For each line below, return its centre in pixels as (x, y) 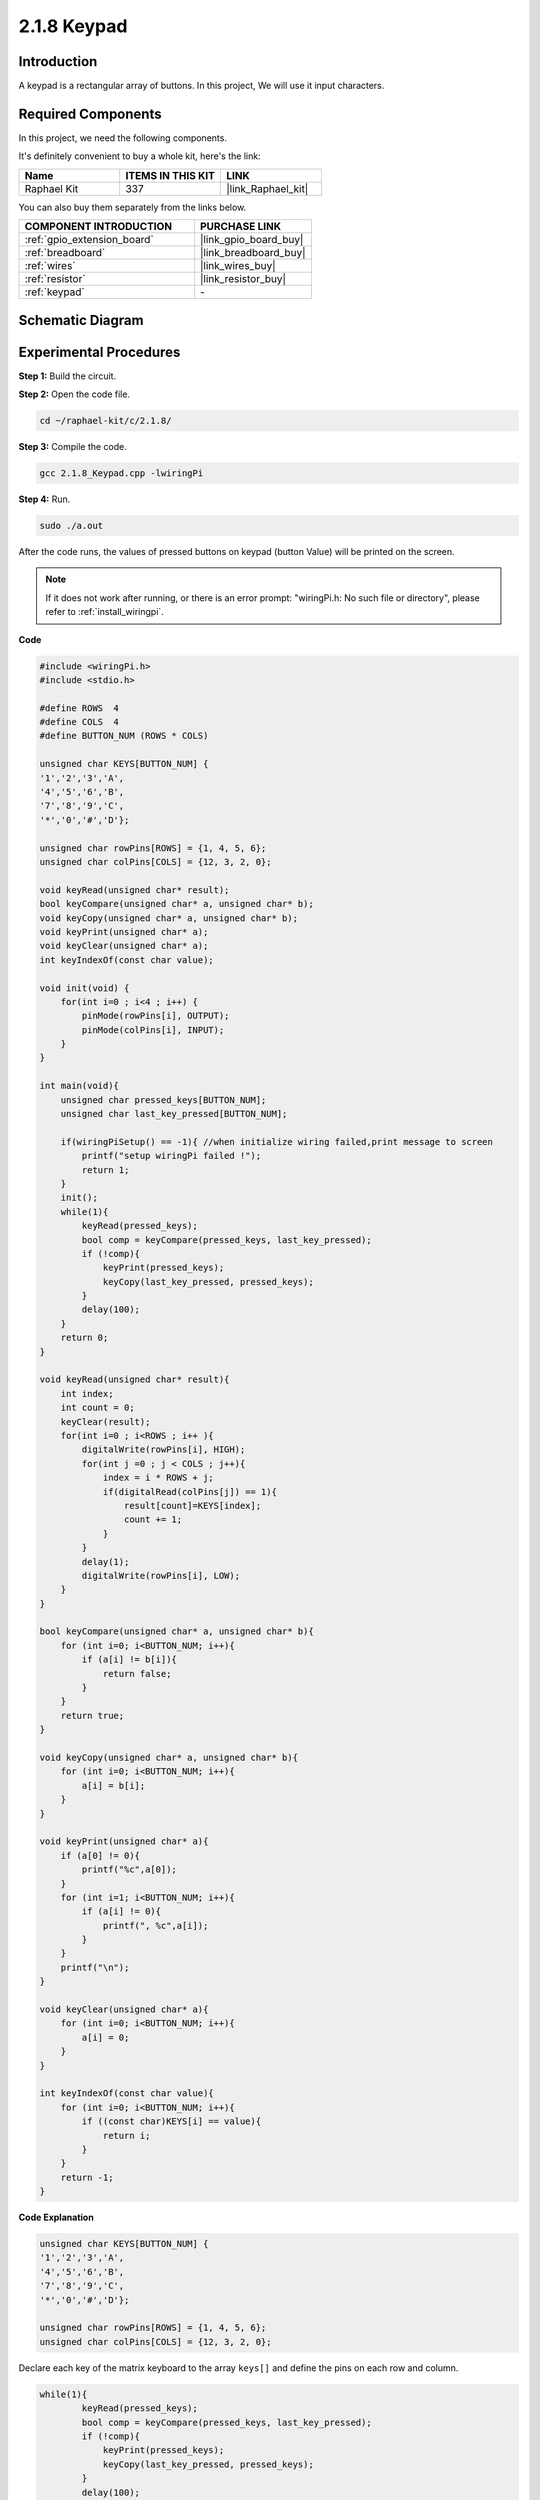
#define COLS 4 (79, 722)
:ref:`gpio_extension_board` (89, 240)
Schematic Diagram (81, 320)
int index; (87, 1393)
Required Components (90, 113)
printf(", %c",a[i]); (155, 1925)
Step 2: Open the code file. (74, 394)
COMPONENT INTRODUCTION (98, 227)
